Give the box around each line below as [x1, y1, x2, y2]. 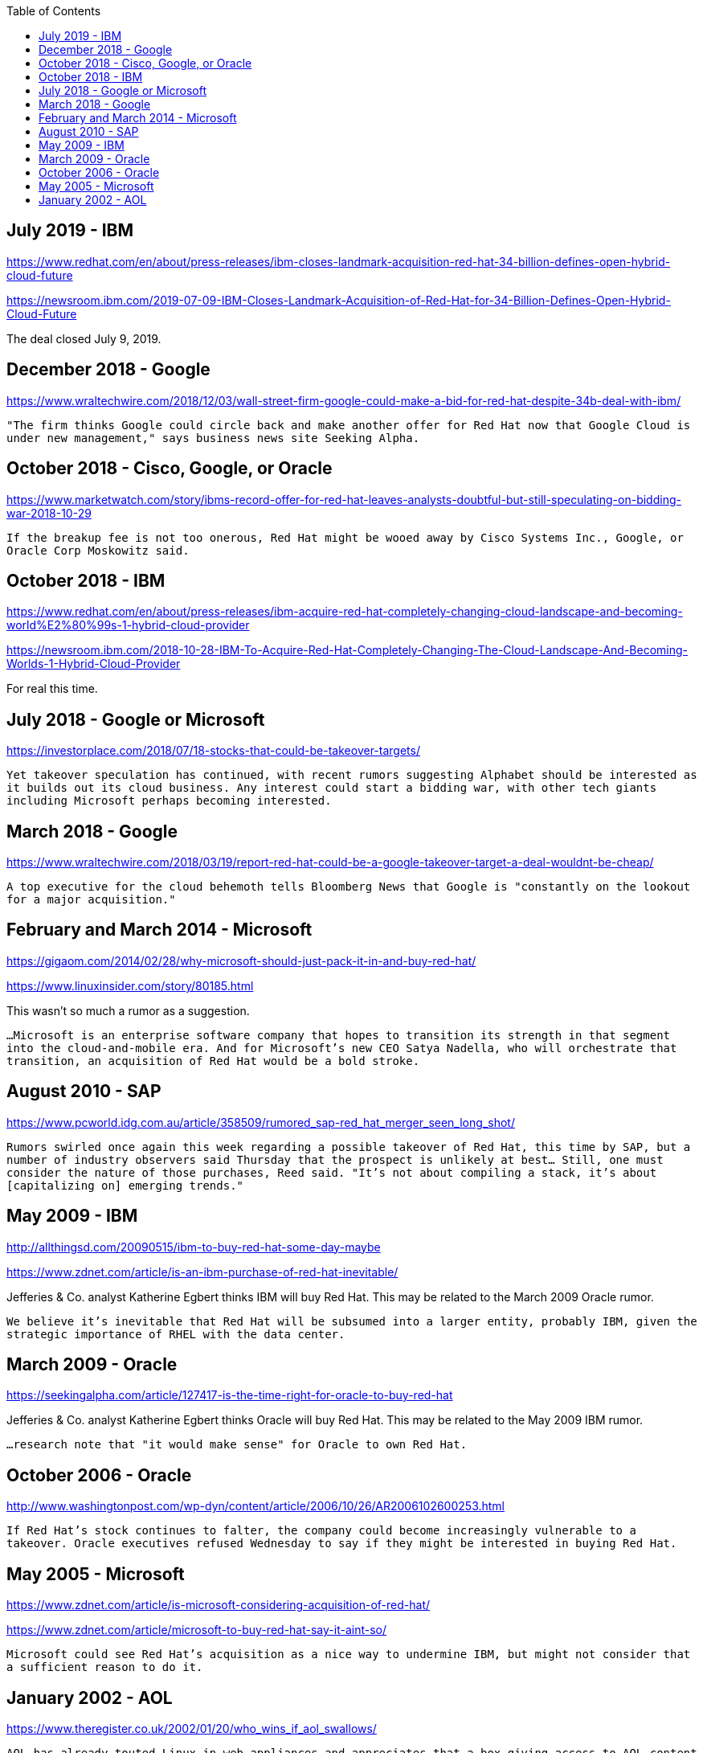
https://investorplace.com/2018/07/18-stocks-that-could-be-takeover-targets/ [6, 743, 420, 758]
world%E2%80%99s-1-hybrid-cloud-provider [6, 618, 250, 633]
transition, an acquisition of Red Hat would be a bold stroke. [6, 1054, 420, 1067]
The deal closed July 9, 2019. [6, 331, 161, 346]
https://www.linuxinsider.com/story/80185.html [6, 978, 254, 993]
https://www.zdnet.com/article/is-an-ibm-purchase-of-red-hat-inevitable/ [6, 1264, 399, 1279]
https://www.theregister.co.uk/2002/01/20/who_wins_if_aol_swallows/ [6, 1721, 377, 1735]
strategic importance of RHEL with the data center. [6, 1327, 345, 1341]
